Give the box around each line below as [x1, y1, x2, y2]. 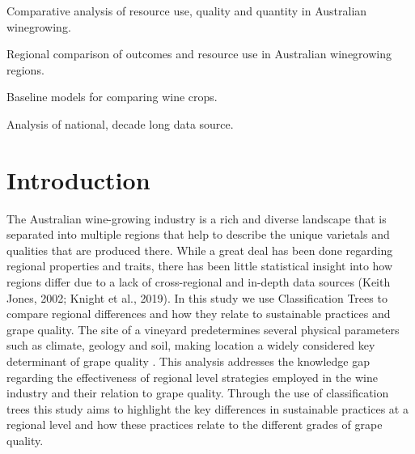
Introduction [6, 163, 150, 196]
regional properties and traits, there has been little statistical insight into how [6, 257, 393, 274]
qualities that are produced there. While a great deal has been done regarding [6, 241, 393, 258]
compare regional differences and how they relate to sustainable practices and [6, 305, 391, 322]
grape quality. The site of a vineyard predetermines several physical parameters [6, 320, 400, 337]
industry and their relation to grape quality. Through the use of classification [6, 384, 389, 401]
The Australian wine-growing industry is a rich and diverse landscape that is [6, 210, 387, 227]
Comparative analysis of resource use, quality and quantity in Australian [6, 2, 367, 19]
